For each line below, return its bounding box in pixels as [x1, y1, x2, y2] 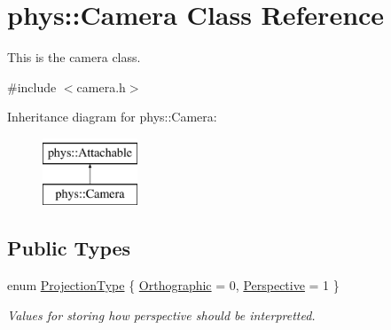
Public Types [7, 234, 131, 262]
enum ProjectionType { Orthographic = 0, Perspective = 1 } [7, 276, 340, 295]
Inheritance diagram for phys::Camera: [7, 107, 217, 126]
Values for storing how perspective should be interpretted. [7, 305, 316, 324]
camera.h [76, 77, 126, 96]
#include [7, 77, 57, 96]
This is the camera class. [7, 48, 141, 67]
